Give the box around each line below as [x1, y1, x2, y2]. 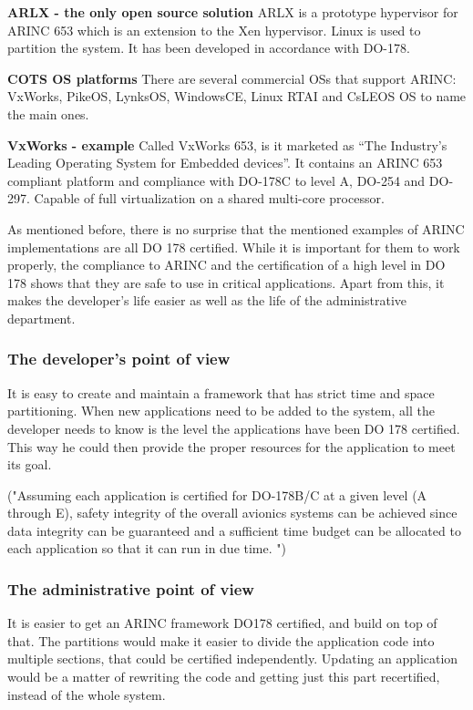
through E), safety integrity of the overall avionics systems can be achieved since [7, 503, 458, 522]
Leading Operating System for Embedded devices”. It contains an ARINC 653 [7, 153, 443, 172]
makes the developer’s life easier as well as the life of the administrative [7, 291, 407, 310]
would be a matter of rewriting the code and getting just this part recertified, [7, 667, 440, 686]
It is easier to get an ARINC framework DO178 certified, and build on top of [7, 613, 437, 633]
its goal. [7, 455, 52, 474]
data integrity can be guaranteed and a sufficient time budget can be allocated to [7, 520, 461, 540]
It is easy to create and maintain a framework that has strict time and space [7, 383, 435, 402]
